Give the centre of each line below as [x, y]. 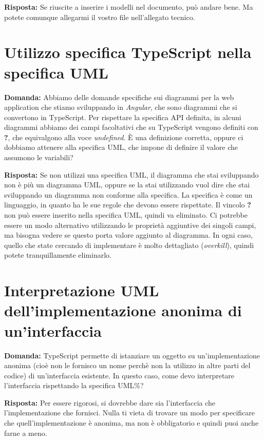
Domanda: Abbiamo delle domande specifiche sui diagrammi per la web [119, 97]
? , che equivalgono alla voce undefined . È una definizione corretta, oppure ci [124, 137]
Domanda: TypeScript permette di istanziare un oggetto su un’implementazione [132, 355]
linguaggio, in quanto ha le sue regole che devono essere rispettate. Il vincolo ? [128, 205]
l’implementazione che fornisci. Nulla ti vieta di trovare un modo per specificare [130, 413]
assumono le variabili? [39, 157]
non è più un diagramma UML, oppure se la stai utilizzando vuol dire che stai [127, 185]
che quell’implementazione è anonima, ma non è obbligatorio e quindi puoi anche [131, 423]
